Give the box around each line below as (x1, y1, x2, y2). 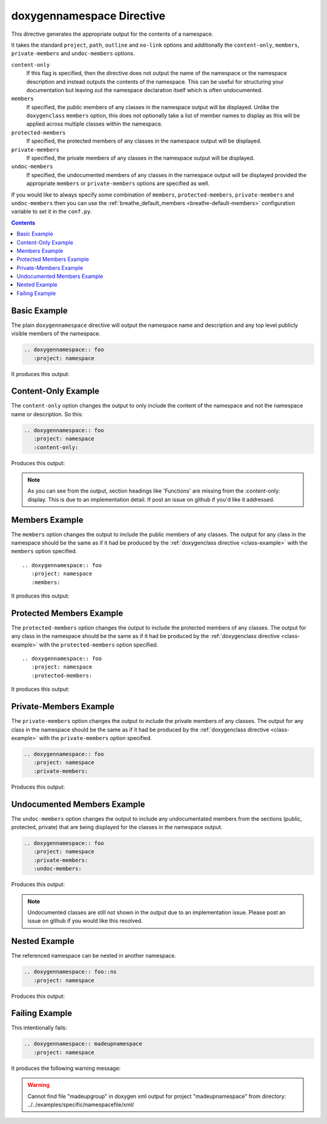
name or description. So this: (11, 410, 84, 418)
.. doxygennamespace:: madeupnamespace (24, 1040, 142, 1048)
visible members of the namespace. (11, 330, 101, 337)
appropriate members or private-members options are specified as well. (26, 180, 210, 187)
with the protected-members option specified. (39, 641, 159, 648)
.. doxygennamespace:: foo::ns (24, 968, 117, 975)
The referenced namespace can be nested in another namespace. (11, 952, 177, 960)
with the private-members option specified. (39, 734, 152, 741)
